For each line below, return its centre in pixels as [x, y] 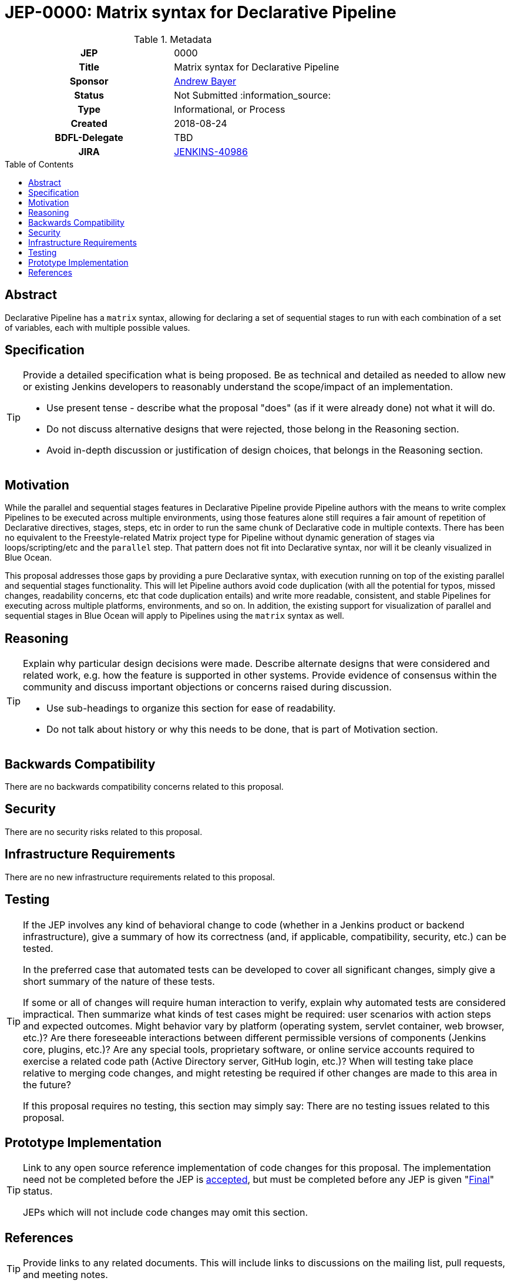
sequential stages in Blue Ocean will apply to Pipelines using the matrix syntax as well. [175, 616]
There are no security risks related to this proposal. [104, 831]
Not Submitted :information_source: [252, 95]
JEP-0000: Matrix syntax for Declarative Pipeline [201, 12]
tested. [38, 948]
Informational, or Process [230, 109]
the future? [47, 1084]
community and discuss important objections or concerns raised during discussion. [207, 687]
